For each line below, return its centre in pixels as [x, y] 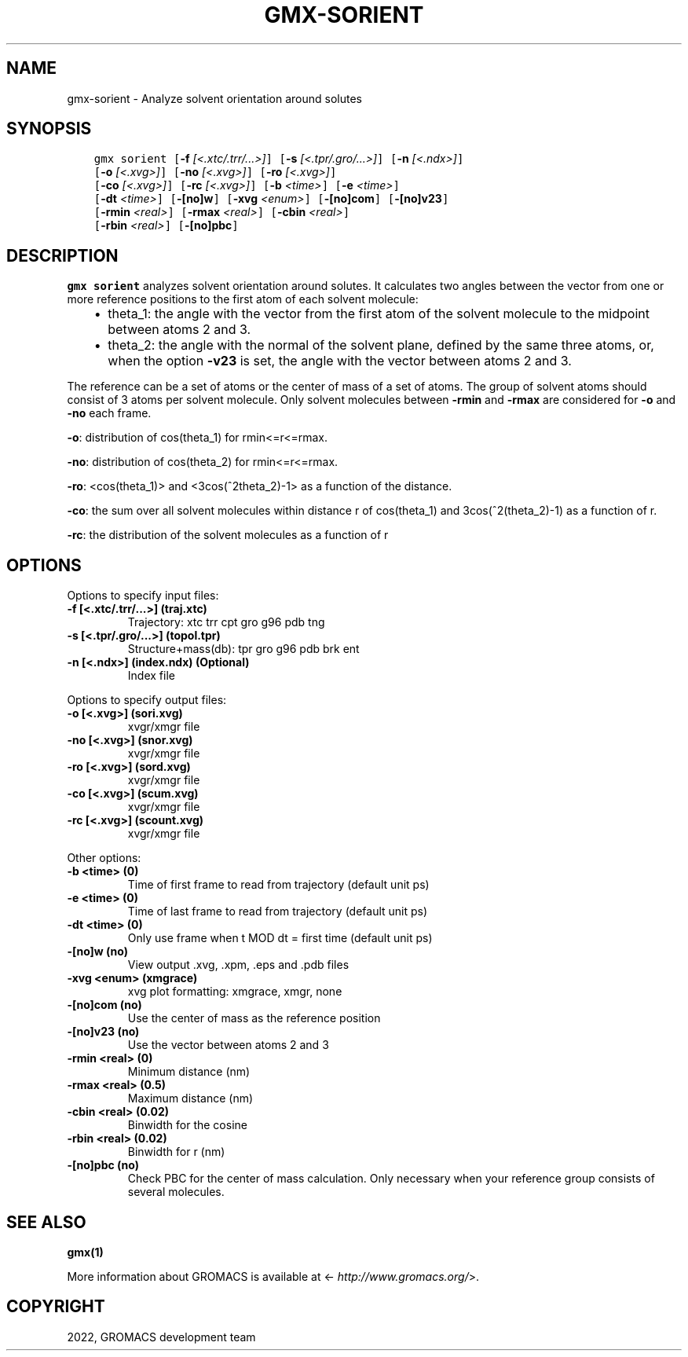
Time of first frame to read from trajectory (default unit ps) [278, 885]
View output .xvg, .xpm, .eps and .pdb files [238, 965]
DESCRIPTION [62, 255]
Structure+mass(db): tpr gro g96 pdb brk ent [243, 649]
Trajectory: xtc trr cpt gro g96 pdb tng [226, 622]
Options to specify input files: [143, 596]
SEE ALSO [46, 1222]
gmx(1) [85, 1252]
